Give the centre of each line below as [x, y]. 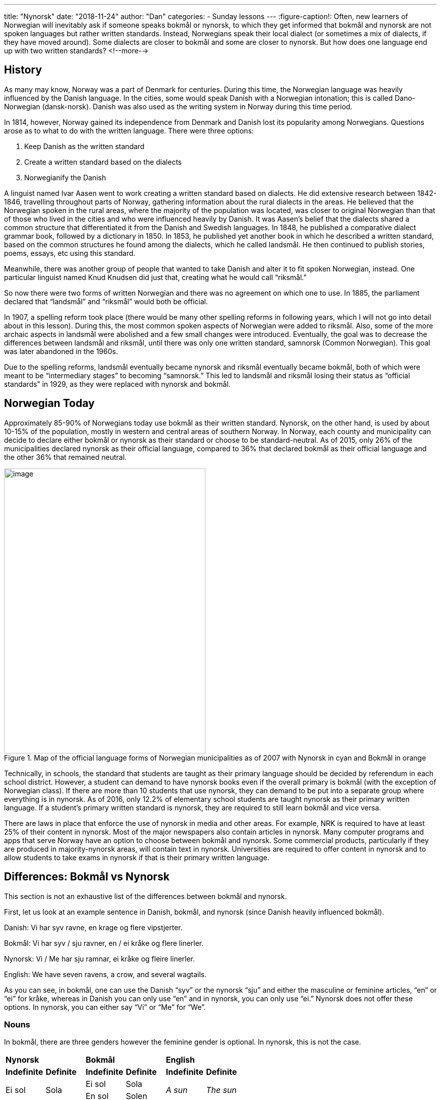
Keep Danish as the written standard [84, 146]
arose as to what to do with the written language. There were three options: [129, 130]
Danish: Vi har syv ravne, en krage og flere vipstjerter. [93, 927]
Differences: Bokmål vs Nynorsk [87, 877]
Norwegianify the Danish [65, 177]
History [23, 70]
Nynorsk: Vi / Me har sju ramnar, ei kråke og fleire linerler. [100, 958]
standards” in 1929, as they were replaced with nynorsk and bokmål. [117, 384]
